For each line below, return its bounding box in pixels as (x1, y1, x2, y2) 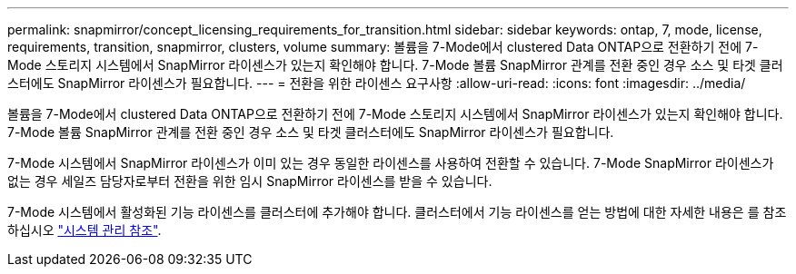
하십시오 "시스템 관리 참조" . (7, 222, 162, 238)
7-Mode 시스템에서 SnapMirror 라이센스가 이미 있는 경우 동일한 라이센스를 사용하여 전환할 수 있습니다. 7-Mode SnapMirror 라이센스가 (7, 155, 774, 171)
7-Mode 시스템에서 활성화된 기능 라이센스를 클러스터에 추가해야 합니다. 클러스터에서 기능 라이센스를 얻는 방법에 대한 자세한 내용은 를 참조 (7, 204, 787, 220)
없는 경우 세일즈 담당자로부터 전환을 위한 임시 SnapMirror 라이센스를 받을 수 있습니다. (7, 173, 493, 189)
